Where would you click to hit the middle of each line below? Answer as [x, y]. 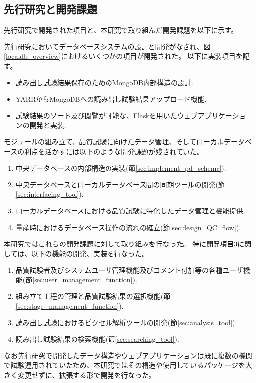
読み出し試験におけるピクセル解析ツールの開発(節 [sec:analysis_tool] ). [126, 322]
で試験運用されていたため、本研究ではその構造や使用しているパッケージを [125, 365]
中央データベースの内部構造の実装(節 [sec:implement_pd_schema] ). [121, 168]
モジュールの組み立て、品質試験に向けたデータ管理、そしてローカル [114, 141]
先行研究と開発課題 [51, 9]
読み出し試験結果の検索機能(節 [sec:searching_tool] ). [97, 339]
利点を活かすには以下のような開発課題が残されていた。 [114, 151]
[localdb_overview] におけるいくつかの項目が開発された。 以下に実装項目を [123, 56]
